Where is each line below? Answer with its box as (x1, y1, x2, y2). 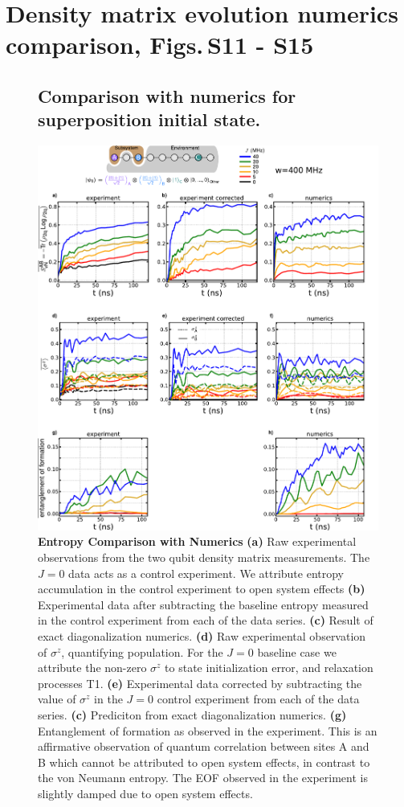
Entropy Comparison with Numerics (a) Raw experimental (38, 533, 357, 550)
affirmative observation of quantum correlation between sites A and (38, 738, 369, 755)
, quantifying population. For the (61, 643, 223, 660)
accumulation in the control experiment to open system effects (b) (38, 580, 365, 597)
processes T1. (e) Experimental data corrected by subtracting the (38, 674, 362, 691)
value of (38, 690, 76, 707)
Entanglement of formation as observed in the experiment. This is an (38, 722, 377, 739)
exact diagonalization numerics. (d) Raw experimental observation (38, 628, 366, 644)
